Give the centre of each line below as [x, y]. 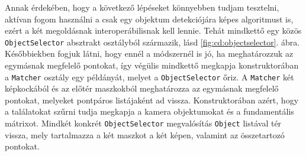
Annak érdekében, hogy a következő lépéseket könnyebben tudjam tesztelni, [142, 7]
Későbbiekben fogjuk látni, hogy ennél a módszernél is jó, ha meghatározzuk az [149, 53]
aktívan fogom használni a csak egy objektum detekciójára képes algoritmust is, [149, 19]
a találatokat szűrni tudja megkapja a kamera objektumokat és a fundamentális [149, 111]
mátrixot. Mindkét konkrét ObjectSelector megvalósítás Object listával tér [143, 123]
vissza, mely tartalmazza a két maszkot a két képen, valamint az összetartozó [145, 134]
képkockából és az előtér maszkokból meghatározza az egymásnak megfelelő [142, 88]
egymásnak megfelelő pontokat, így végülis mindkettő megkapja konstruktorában [152, 65]
